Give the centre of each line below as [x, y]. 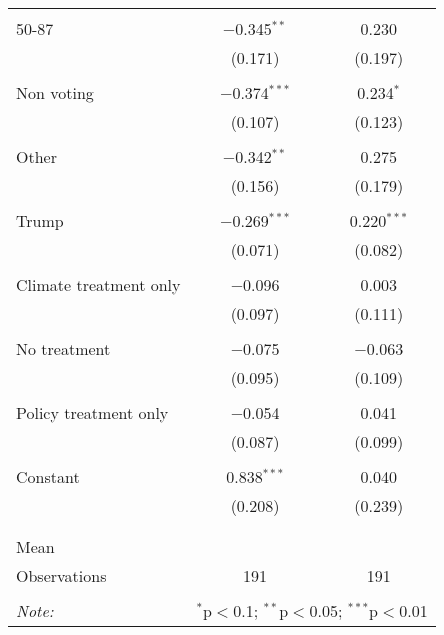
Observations [61, 575]
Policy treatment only [92, 412]
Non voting [55, 92]
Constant [48, 476]
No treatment [63, 348]
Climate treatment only [98, 284]
